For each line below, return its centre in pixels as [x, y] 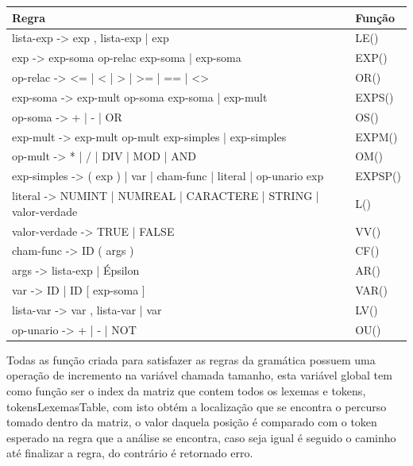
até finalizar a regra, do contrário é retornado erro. [130, 453]
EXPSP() [378, 176]
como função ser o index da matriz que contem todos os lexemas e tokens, [186, 391]
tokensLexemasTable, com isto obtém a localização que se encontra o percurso [197, 406]
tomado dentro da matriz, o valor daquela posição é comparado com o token [192, 422]
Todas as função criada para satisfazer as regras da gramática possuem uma [191, 359]
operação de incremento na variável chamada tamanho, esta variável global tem [199, 375]
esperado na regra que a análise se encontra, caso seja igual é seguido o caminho [201, 437]
